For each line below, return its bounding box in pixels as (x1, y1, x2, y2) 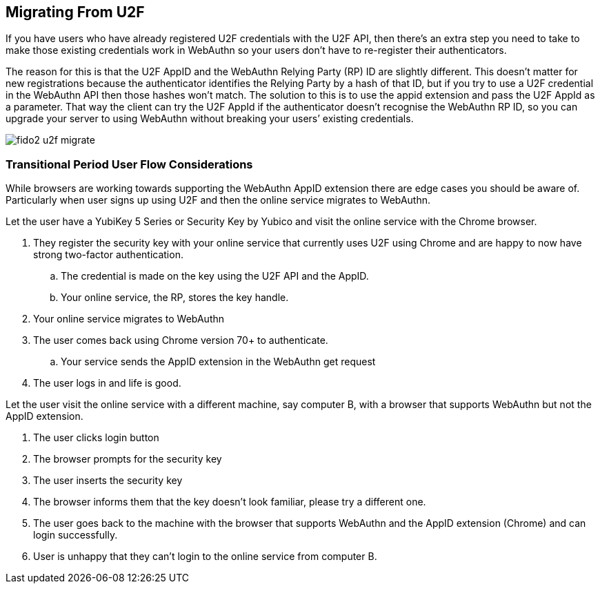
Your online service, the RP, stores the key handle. (61, 291, 289, 304)
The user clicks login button (33, 432, 159, 444)
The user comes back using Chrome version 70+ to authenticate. (33, 334, 328, 347)
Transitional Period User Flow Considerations (6, 157, 253, 171)
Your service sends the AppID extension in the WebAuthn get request (61, 356, 376, 368)
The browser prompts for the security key (33, 453, 222, 465)
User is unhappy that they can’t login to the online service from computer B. (33, 550, 377, 563)
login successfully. (33, 529, 118, 541)
